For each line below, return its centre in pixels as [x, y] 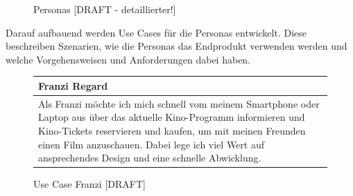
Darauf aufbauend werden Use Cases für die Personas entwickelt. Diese [156, 32]
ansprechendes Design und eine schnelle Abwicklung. [150, 158]
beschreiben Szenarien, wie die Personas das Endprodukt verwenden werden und [176, 46]
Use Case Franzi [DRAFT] [89, 184]
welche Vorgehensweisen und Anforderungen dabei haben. [128, 59]
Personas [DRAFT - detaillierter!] [105, 9]
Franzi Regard [73, 85]
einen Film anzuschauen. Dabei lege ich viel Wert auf [152, 144]
